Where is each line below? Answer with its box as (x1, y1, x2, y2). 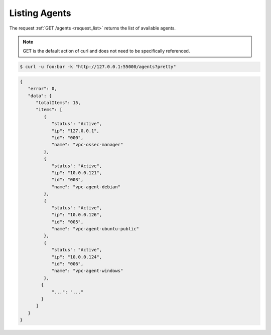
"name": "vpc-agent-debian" (51, 184, 120, 190)
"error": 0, (28, 86, 57, 92)
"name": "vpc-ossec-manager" (51, 142, 123, 148)
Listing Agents (9, 8, 71, 19)
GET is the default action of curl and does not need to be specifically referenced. (23, 48, 190, 54)
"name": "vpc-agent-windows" (51, 268, 123, 274)
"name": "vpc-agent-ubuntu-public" (51, 226, 139, 232)
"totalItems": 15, (36, 100, 81, 106)
